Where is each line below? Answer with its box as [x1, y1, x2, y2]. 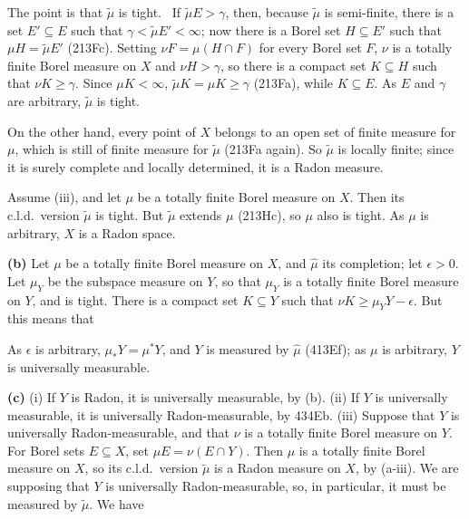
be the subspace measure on [47, 271, 203, 290]
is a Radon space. [78, 223, 176, 242]
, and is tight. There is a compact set [32, 290, 239, 309]
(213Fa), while [253, 73, 333, 92]
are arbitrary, [7, 91, 82, 110]
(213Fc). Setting [67, 38, 157, 57]
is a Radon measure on [214, 458, 341, 477]
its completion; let [322, 254, 423, 273]
